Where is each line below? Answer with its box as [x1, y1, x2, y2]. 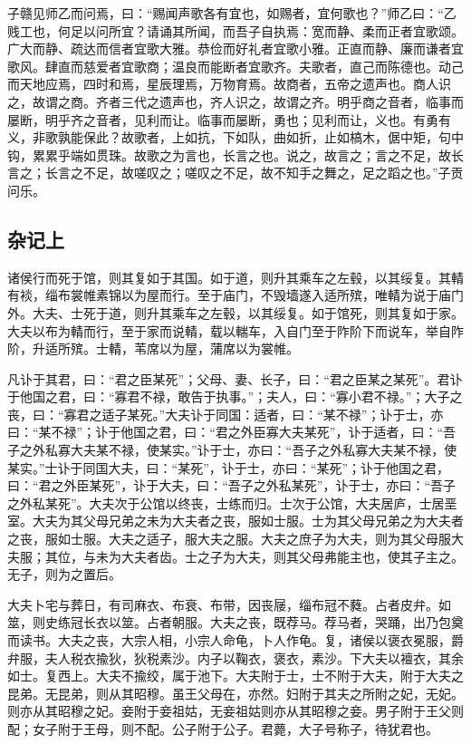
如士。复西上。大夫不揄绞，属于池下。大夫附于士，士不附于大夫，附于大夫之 [7, 666, 464, 685]
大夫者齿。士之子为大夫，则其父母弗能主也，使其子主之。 [120, 546, 464, 565]
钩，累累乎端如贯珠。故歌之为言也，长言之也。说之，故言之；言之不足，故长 [7, 145, 464, 164]
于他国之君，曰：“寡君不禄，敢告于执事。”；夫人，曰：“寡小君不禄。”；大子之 [7, 387, 463, 406]
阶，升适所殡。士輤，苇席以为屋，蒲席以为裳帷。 [7, 339, 299, 358]
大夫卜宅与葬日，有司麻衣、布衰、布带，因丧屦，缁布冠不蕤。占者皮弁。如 [7, 594, 451, 614]
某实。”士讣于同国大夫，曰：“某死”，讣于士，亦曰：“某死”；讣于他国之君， [7, 458, 450, 477]
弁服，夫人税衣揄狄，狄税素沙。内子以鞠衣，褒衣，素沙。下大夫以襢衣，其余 [7, 648, 464, 667]
